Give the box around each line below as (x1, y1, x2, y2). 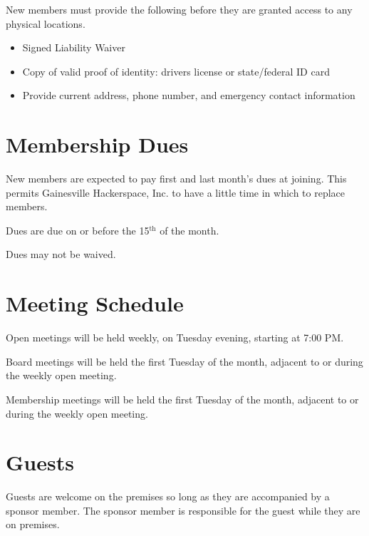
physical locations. (6, 16, 85, 31)
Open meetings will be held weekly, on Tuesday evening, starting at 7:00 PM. (6, 330, 344, 345)
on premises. (6, 517, 60, 532)
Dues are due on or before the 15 (6, 222, 150, 237)
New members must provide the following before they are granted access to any (6, 2, 353, 16)
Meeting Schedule (6, 289, 184, 318)
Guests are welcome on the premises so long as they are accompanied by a (6, 489, 330, 504)
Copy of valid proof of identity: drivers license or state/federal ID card (22, 63, 330, 78)
